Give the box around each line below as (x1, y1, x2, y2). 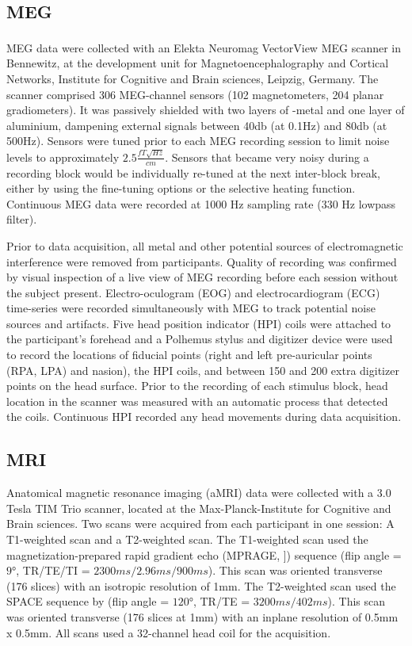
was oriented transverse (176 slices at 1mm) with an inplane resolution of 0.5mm (6, 609, 399, 625)
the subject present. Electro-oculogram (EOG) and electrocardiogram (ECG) (6, 284, 380, 300)
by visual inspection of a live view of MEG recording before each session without (6, 269, 399, 285)
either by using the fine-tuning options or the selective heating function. (6, 180, 356, 197)
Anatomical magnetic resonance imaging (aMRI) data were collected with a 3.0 (6, 484, 391, 501)
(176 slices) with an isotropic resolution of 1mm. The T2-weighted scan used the (6, 577, 396, 594)
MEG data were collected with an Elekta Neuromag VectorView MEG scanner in (6, 39, 401, 55)
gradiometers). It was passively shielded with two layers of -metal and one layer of (6, 101, 405, 118)
